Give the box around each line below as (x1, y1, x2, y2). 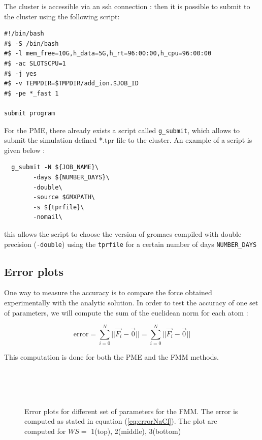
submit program (4, 109, 55, 117)
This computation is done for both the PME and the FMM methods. (4, 352, 219, 362)
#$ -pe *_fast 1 (4, 89, 59, 97)
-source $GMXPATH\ (33, 194, 95, 201)
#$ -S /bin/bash (4, 40, 59, 47)
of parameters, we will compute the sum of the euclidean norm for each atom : (4, 307, 248, 318)
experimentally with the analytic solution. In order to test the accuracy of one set (4, 297, 258, 307)
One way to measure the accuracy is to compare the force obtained (4, 287, 212, 298)
